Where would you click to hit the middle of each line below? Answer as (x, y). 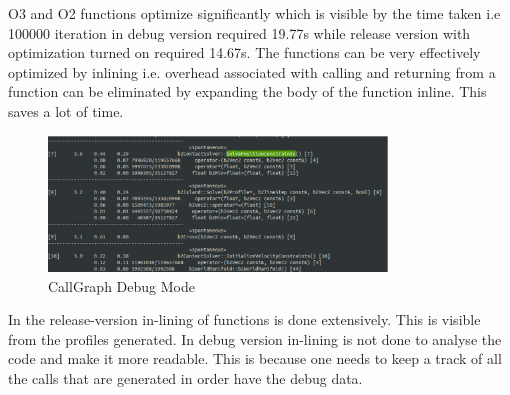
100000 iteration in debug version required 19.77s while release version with (239, 32)
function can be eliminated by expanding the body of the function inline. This (247, 91)
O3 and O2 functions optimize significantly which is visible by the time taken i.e (254, 13)
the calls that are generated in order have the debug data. (185, 378)
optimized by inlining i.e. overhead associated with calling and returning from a (252, 71)
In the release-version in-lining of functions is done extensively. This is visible (244, 319)
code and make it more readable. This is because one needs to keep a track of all (255, 358)
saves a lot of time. (66, 110)
